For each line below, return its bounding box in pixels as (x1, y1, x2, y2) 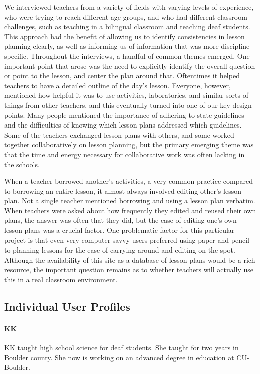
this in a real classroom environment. (4, 274, 118, 285)
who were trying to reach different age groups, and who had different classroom (4, 11, 247, 22)
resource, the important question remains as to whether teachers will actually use (4, 264, 254, 275)
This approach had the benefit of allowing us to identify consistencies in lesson (4, 31, 245, 41)
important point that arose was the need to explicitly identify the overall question (4, 60, 255, 71)
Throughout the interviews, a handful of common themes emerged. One (30, 50, 250, 61)
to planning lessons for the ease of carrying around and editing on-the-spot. (4, 244, 235, 255)
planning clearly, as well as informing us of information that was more (4, 41, 219, 51)
